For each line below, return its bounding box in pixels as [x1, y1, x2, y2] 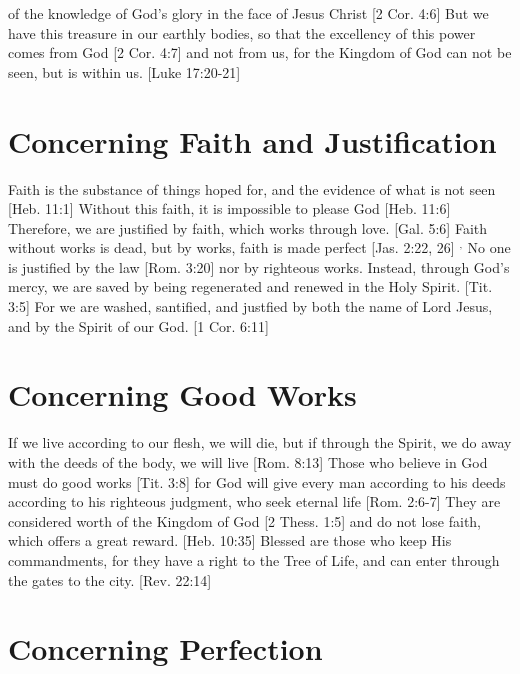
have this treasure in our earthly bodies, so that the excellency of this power [8, 22, 476, 43]
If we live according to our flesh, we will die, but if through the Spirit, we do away [8, 432, 512, 453]
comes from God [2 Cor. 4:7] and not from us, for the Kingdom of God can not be [8, 42, 512, 63]
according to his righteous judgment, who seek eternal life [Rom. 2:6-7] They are [8, 491, 501, 512]
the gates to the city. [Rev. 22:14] [8, 569, 212, 590]
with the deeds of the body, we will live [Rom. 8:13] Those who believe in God [8, 451, 488, 472]
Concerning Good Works [8, 374, 357, 415]
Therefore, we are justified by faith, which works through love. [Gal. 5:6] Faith [8, 217, 488, 238]
